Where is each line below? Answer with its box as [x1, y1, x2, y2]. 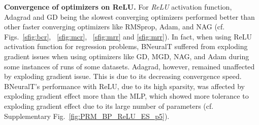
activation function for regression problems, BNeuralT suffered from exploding [4, 41, 248, 52]
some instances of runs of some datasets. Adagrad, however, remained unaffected [4, 61, 255, 71]
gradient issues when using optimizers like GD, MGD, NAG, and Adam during [4, 51, 249, 61]
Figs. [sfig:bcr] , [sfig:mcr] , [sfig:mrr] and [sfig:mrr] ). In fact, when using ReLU [4, 31, 252, 41]
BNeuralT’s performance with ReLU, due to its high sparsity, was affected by [4, 80, 245, 91]
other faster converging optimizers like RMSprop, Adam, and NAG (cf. [4, 21, 225, 32]
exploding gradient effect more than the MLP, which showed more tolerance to [4, 91, 249, 101]
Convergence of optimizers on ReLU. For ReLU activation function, [4, 2, 232, 12]
